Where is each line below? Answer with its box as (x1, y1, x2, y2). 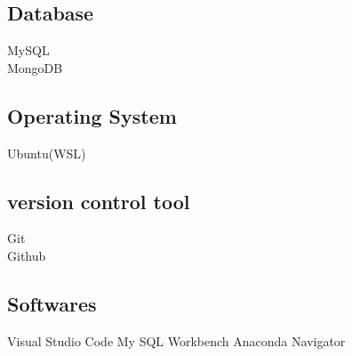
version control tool (7, 187, 190, 214)
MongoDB (7, 58, 63, 77)
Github (7, 246, 46, 264)
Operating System (7, 101, 177, 129)
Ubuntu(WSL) (7, 143, 86, 162)
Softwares (7, 289, 97, 317)
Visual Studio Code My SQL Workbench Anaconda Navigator (7, 331, 346, 350)
